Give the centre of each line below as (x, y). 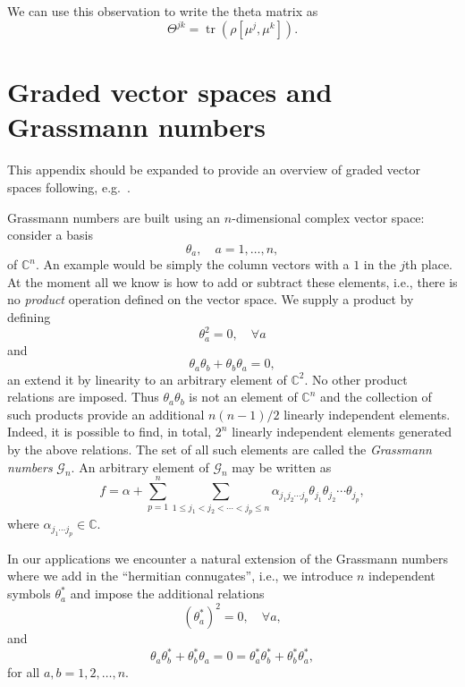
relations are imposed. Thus (83, 397)
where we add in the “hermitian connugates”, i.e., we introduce (180, 576)
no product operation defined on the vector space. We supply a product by (211, 299)
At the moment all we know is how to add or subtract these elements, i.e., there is (232, 281)
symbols (29, 594)
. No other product (356, 379)
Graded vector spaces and (170, 92)
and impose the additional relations (167, 594)
